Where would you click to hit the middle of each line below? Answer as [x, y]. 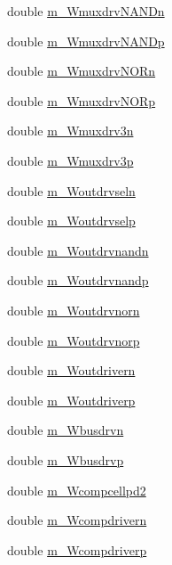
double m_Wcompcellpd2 [77, 490]
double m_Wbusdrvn [66, 430]
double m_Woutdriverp [71, 400]
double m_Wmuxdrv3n [70, 131]
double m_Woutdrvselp [71, 221]
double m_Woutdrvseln [71, 190]
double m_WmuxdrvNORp [82, 100]
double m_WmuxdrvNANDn [86, 11]
